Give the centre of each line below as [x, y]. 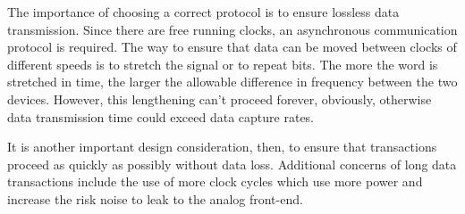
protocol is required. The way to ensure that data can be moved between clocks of [232, 47]
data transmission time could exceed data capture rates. [161, 116]
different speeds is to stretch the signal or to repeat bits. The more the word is [223, 64]
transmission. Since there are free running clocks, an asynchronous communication [232, 29]
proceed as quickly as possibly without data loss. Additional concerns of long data [232, 164]
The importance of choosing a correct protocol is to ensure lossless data [203, 12]
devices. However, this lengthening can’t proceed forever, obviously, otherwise [220, 99]
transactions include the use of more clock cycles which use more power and [215, 181]
